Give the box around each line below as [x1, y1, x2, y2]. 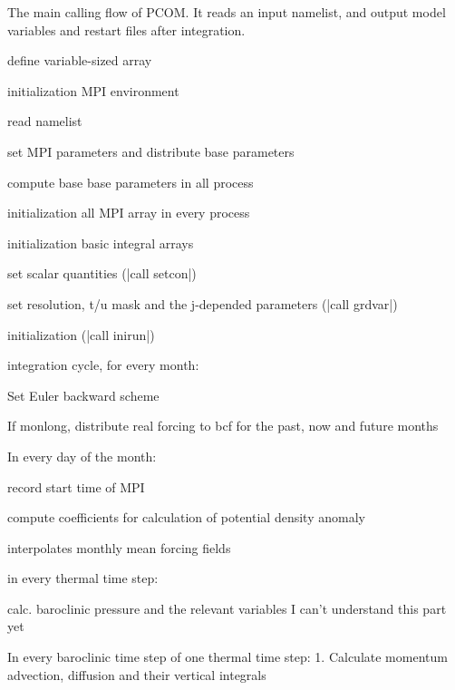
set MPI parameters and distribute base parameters [7, 141, 295, 160]
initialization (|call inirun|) [7, 325, 155, 344]
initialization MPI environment [7, 81, 179, 100]
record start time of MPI [7, 477, 145, 496]
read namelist [7, 112, 82, 131]
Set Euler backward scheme [7, 385, 160, 404]
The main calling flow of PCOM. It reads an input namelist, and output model [7, 3, 446, 21]
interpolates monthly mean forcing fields [7, 538, 231, 557]
